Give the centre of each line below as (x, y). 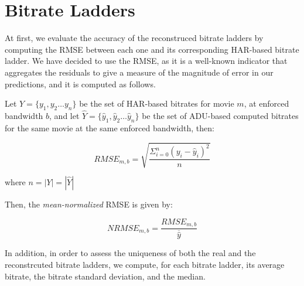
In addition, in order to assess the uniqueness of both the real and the (130, 253)
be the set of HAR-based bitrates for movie (157, 103)
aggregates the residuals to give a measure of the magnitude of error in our (139, 72)
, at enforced (267, 103)
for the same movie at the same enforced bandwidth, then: (110, 127)
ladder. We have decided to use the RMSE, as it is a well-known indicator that (146, 61)
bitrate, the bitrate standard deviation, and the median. (105, 276)
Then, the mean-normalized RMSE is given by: (89, 204)
